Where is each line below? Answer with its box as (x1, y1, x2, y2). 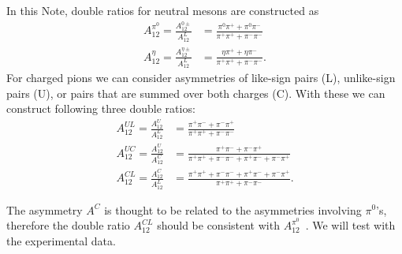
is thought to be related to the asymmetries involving (104, 201, 362, 218)
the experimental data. (6, 232, 116, 248)
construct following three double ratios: (6, 100, 195, 117)
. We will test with (305, 217, 396, 233)
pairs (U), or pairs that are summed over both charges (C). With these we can (6, 84, 385, 101)
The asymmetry (6, 201, 83, 218)
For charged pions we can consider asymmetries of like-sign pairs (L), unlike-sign (6, 69, 396, 85)
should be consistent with (157, 217, 280, 233)
